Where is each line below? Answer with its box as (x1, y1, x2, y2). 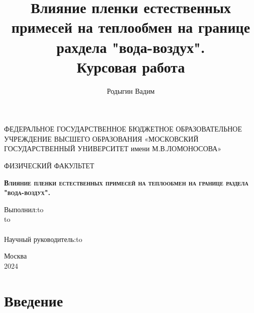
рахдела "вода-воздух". (56, 36, 205, 57)
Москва (4, 251, 27, 261)
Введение (4, 290, 63, 310)
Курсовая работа (76, 56, 185, 77)
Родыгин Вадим (107, 85, 155, 96)
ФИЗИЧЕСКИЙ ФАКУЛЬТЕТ (4, 160, 95, 171)
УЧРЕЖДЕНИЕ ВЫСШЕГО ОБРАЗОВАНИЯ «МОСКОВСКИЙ (4, 133, 199, 144)
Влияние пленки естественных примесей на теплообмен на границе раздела (4, 177, 248, 187)
